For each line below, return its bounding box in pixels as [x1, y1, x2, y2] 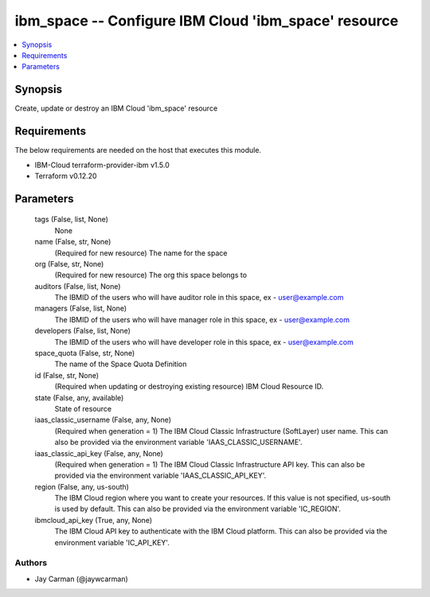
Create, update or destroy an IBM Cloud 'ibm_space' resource [14, 103, 218, 113]
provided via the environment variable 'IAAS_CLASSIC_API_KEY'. [54, 470, 267, 481]
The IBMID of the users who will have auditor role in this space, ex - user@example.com [54, 293, 344, 302]
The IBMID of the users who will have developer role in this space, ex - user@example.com [54, 337, 354, 346]
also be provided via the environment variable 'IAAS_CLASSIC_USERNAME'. [54, 438, 303, 447]
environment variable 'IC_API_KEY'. [54, 537, 170, 547]
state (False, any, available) [34, 392, 124, 402]
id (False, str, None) [34, 370, 100, 380]
